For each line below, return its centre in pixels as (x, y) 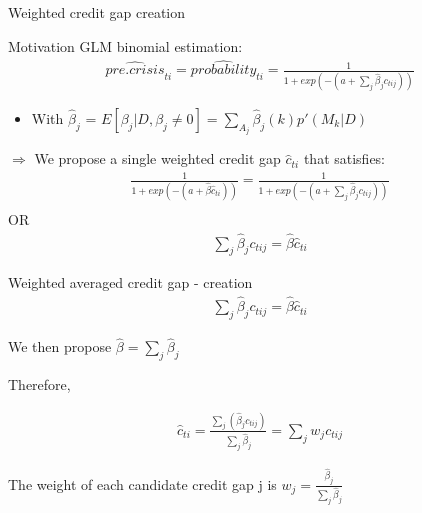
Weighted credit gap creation (97, 12)
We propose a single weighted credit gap (157, 158)
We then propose (60, 346)
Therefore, (39, 383)
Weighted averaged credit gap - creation (130, 282)
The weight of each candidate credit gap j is (142, 483)
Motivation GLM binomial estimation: (125, 45)
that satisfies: (344, 158)
